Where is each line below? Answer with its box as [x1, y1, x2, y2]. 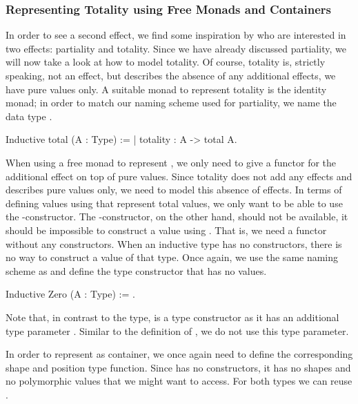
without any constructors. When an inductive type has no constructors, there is [6, 236, 342, 251]
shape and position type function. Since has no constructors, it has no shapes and [6, 360, 351, 374]
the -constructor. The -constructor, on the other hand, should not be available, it [6, 209, 348, 224]
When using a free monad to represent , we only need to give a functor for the [6, 155, 337, 169]
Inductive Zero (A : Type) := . [6, 287, 135, 301]
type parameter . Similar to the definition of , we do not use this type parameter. [6, 323, 349, 338]
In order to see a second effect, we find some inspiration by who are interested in [6, 28, 346, 42]
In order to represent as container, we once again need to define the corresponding [6, 347, 353, 361]
